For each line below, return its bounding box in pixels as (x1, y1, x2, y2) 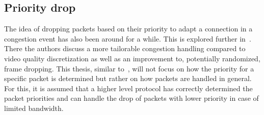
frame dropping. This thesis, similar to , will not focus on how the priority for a (4, 63, 254, 73)
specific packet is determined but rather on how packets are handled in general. (4, 73, 252, 84)
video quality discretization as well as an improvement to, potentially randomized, (4, 53, 260, 63)
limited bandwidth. (4, 102, 64, 113)
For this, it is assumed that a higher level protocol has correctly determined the (4, 83, 253, 93)
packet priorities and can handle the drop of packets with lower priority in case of (4, 93, 259, 103)
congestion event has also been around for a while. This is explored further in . (4, 33, 251, 44)
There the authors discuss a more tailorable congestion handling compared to (4, 43, 246, 54)
